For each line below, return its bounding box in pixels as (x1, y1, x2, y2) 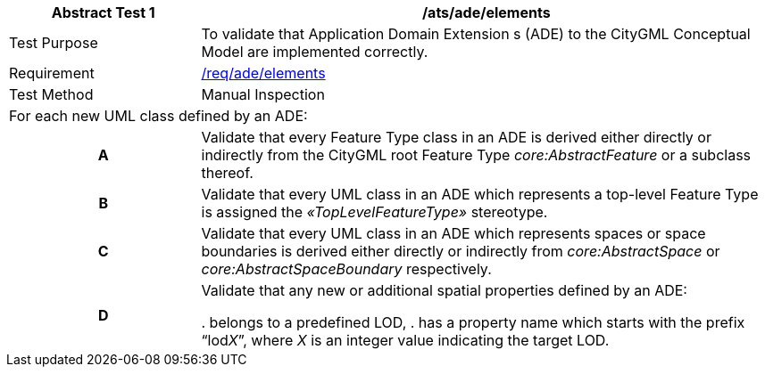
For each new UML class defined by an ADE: (9, 107, 308, 125)
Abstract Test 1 (51, 4, 155, 21)
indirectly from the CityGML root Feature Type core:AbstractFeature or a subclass (201, 146, 752, 164)
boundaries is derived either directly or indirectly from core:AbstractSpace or (201, 242, 720, 260)
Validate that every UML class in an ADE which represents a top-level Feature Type (201, 185, 759, 203)
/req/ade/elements (201, 64, 326, 82)
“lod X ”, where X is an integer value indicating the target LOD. (201, 331, 610, 349)
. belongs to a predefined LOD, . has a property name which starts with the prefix (201, 313, 745, 331)
